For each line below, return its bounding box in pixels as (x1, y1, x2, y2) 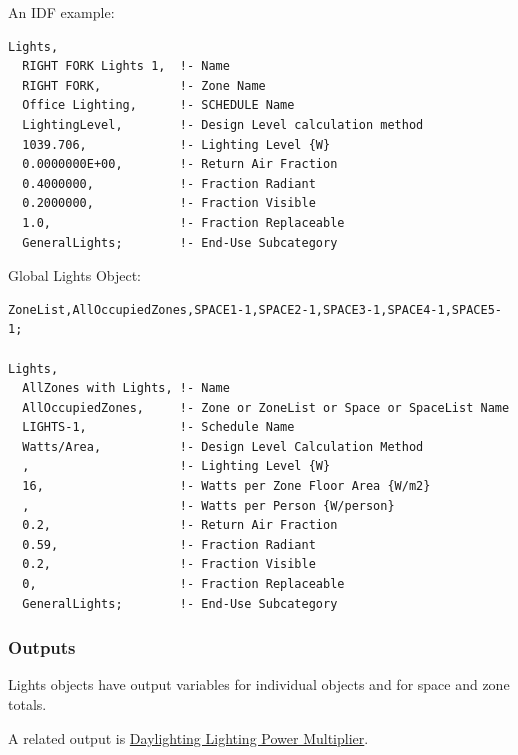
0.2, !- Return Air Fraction (22, 518, 338, 533)
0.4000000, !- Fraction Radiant (22, 176, 316, 191)
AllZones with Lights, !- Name (22, 381, 230, 396)
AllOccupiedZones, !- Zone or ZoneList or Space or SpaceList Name (22, 400, 510, 415)
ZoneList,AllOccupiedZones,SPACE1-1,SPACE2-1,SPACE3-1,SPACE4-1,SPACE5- (8, 302, 502, 317)
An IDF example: (8, 2, 115, 22)
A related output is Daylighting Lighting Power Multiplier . (8, 727, 369, 748)
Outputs (8, 635, 76, 660)
